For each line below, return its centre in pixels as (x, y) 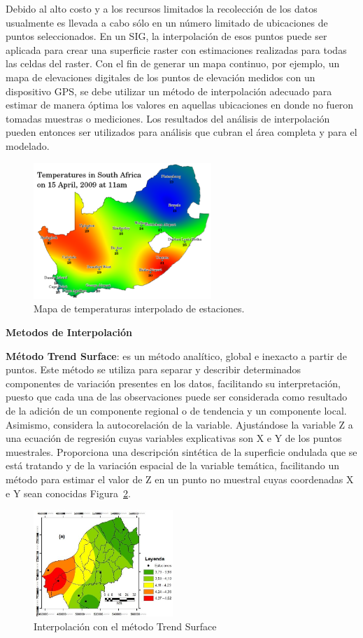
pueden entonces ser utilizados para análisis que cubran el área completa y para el (181, 132)
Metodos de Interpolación (69, 332)
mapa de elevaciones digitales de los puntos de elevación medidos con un (161, 77)
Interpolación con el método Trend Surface (125, 626)
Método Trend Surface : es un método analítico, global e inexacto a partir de (176, 355)
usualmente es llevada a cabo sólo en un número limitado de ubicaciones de (167, 22)
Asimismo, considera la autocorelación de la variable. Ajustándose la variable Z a (179, 424)
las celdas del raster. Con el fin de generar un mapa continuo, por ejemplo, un (173, 63)
